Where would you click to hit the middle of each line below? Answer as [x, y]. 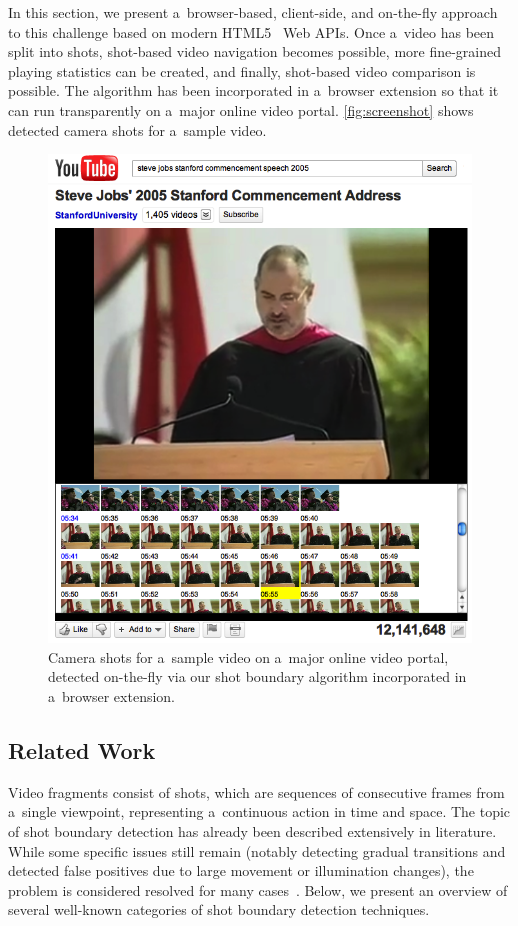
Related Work [82, 750]
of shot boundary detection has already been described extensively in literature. [252, 831]
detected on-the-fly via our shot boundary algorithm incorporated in [257, 676]
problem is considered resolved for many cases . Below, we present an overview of [258, 889]
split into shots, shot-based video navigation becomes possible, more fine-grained [255, 51]
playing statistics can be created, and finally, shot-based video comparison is [242, 70]
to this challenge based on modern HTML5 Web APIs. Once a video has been [251, 31]
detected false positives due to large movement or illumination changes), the [241, 870]
